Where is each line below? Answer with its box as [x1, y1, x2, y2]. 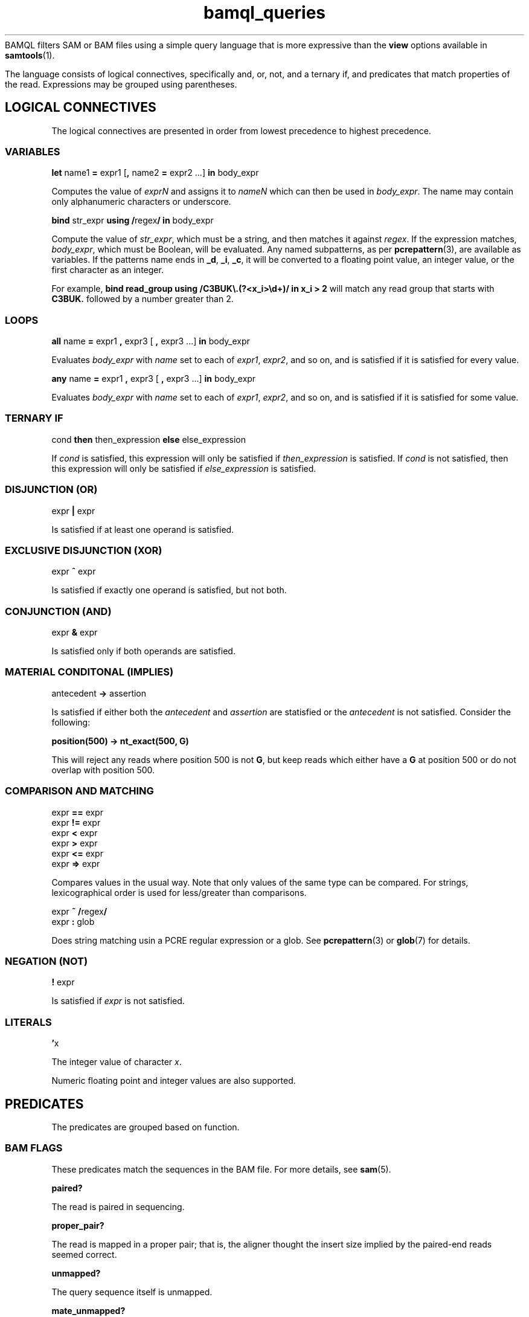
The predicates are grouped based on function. [51, 1121, 240, 1132]
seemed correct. [51, 1249, 117, 1260]
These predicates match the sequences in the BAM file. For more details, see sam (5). [51, 1164, 391, 1174]
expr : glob [51, 916, 95, 927]
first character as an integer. [51, 265, 164, 275]
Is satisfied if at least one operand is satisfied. [51, 524, 234, 535]
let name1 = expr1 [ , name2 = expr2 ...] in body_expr [51, 167, 259, 178]
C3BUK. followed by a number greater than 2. [51, 294, 234, 304]
